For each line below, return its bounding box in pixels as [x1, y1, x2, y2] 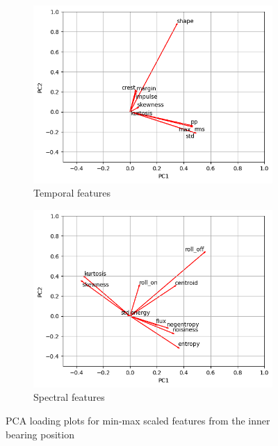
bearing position [6, 427, 74, 441]
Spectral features [33, 390, 105, 404]
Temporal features [33, 185, 111, 200]
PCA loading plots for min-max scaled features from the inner [6, 413, 270, 427]
